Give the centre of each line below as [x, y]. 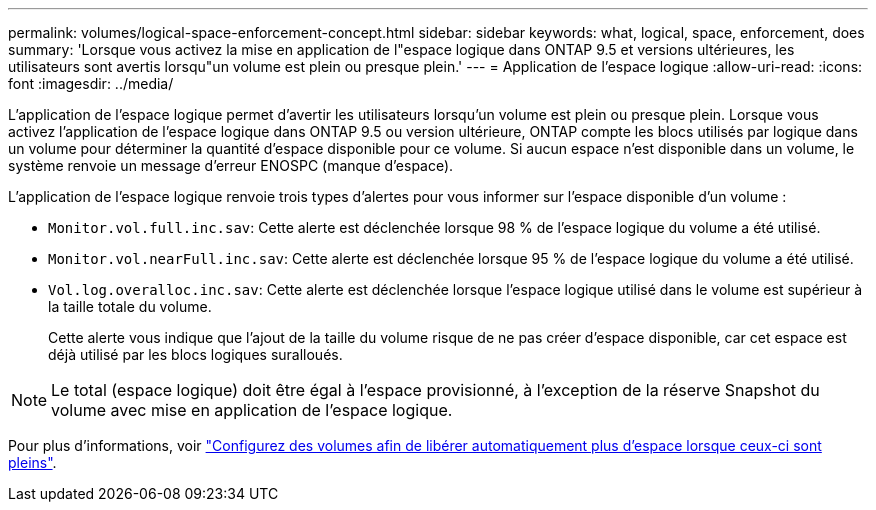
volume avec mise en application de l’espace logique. [252, 410]
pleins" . [32, 462]
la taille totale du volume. [130, 306]
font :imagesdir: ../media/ [91, 83]
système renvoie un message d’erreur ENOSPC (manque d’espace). [231, 165]
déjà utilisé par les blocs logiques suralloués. [195, 354]
